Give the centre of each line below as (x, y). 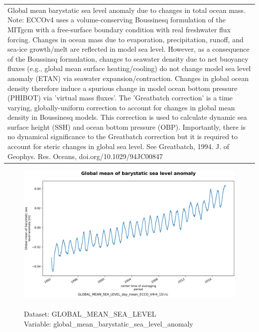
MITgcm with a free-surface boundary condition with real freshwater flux (119, 29)
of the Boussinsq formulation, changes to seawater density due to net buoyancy (128, 58)
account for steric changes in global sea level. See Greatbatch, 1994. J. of (119, 146)
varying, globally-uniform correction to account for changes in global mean (121, 107)
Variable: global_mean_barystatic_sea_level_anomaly (109, 323)
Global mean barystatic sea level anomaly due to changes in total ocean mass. (127, 10)
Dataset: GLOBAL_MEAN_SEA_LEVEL (90, 314)
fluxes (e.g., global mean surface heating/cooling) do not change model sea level (129, 68)
